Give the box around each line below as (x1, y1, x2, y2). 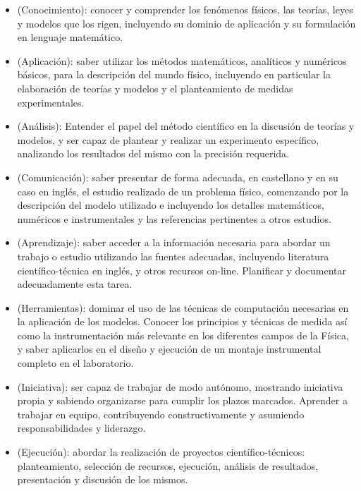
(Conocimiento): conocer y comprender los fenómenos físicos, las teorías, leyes (17, 2, 353, 16)
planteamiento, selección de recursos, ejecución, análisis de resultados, (17, 458, 319, 473)
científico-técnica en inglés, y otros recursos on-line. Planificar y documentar (17, 262, 346, 277)
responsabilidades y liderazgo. (17, 420, 146, 435)
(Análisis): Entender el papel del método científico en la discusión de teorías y (17, 119, 355, 133)
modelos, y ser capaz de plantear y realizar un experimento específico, (17, 132, 319, 147)
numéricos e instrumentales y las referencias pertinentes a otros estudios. (17, 211, 331, 226)
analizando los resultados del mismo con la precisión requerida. (17, 146, 289, 161)
